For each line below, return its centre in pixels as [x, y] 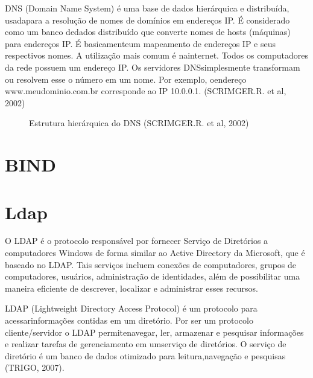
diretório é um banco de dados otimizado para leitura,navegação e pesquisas [145, 355]
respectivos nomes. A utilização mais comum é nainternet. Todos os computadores [157, 55]
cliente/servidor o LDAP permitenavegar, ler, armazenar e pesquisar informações [154, 332]
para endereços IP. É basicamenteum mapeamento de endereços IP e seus [141, 43]
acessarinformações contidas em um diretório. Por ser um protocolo [129, 320]
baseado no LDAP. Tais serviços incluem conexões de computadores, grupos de [151, 264]
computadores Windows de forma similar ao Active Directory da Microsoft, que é [155, 253]
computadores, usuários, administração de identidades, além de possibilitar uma [153, 276]
